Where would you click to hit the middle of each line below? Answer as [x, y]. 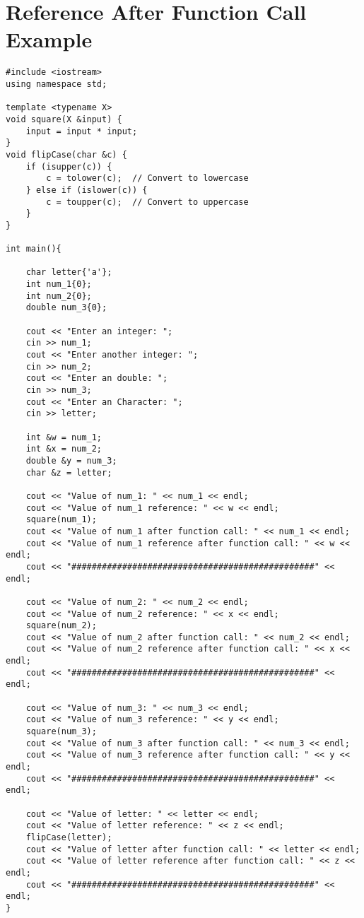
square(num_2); [61, 626]
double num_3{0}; [66, 308]
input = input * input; [82, 131]
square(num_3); [61, 732]
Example [49, 39]
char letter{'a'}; [69, 272]
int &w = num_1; [64, 437]
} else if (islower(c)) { [87, 190]
